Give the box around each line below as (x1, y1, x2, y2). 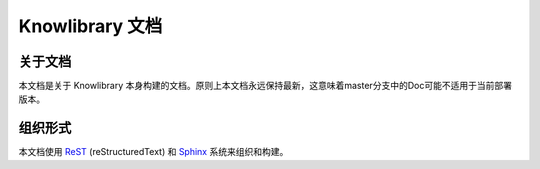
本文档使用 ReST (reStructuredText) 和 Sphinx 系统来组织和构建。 (18, 146, 289, 158)
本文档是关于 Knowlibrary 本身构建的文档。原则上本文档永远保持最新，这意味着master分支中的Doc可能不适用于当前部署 (18, 80, 512, 92)
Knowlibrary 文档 (18, 15, 163, 37)
